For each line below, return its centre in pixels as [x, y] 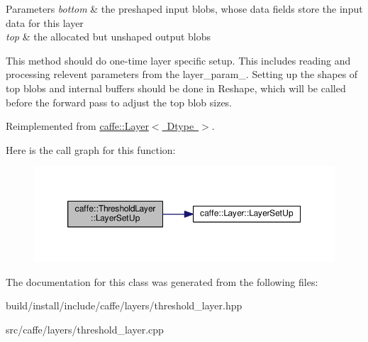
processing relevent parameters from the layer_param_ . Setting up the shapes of [182, 74]
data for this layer [45, 22]
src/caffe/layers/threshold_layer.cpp [85, 329]
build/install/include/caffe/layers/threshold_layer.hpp [124, 305]
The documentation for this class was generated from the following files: [162, 281]
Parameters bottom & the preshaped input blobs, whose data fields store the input [184, 9]
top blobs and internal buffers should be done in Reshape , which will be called [176, 88]
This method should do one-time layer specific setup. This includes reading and [178, 60]
